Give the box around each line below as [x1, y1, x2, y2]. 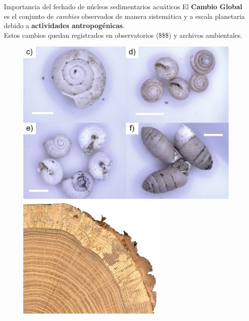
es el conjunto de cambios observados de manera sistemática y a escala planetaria [4, 11, 245, 21]
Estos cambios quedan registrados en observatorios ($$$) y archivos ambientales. [4, 30, 243, 40]
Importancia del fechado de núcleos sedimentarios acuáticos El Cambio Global [4, 1, 243, 11]
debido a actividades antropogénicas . [4, 20, 125, 31]
